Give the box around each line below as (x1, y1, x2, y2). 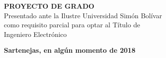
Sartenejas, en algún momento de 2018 (4, 45, 136, 55)
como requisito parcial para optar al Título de (4, 20, 140, 30)
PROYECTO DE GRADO (4, 1, 94, 11)
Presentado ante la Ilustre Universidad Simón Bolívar (4, 10, 162, 20)
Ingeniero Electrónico (4, 29, 67, 39)
